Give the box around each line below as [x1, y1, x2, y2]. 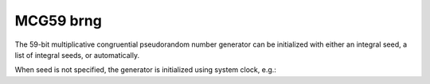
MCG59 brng [14, 12, 103, 29]
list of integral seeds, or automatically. [14, 50, 139, 59]
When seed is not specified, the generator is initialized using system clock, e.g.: [14, 65, 276, 74]
